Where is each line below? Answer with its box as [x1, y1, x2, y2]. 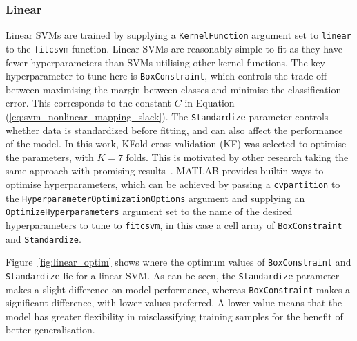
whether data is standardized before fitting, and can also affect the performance [6, 122, 343, 137]
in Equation [184, 95, 235, 110]
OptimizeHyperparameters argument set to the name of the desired [6, 204, 293, 219]
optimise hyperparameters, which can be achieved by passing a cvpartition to [6, 177, 340, 191]
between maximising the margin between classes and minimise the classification [6, 82, 342, 96]
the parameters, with [6, 149, 94, 164]
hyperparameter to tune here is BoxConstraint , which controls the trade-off [6, 68, 327, 83]
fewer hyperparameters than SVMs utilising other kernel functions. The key [6, 55, 325, 69]
